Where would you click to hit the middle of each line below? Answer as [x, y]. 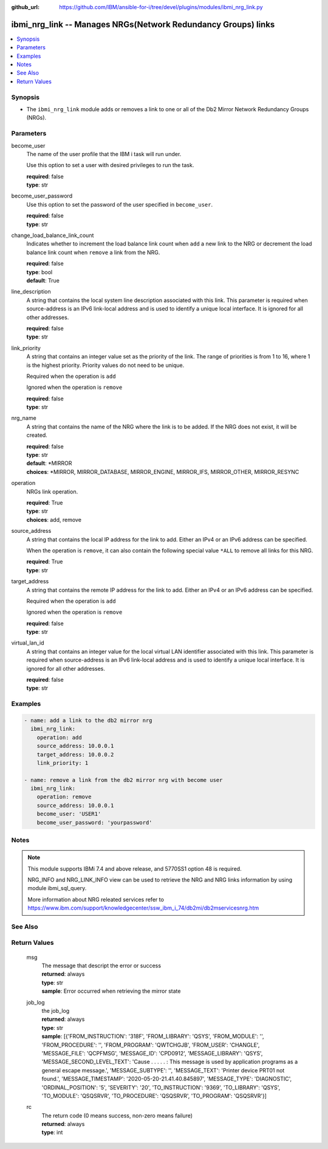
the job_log [56, 1011]
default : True [43, 280]
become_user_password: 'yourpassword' [94, 822]
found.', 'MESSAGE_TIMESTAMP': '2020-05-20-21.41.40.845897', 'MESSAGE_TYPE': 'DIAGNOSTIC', [167, 1079]
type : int [52, 1133]
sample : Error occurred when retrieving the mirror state [111, 991]
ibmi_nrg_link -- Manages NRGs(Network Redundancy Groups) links [143, 24]
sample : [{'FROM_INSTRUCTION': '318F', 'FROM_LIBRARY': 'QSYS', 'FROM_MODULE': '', [153, 1037]
